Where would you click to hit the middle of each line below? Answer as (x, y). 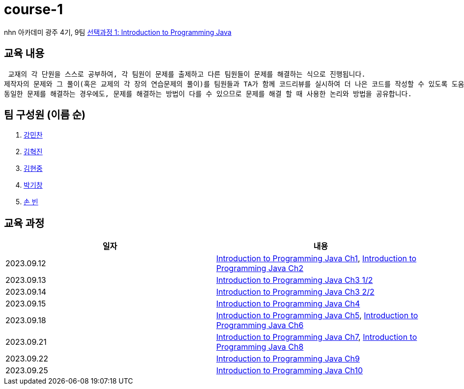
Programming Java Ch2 (260, 268)
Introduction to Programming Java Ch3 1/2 (295, 280)
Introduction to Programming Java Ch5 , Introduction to (317, 316)
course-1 (34, 9)
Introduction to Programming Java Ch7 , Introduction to (317, 337)
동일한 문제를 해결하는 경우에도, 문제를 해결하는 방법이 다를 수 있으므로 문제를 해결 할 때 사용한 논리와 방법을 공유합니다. (208, 94)
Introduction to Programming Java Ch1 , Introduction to (317, 259)
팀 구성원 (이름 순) (45, 115)
